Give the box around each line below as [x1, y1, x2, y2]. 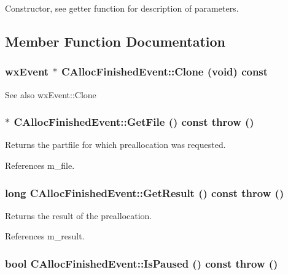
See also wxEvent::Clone [5, 88, 96, 101]
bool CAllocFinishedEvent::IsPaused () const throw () [5, 255, 278, 271]
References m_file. [5, 159, 75, 171]
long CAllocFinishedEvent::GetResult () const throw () [5, 185, 284, 200]
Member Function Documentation [5, 31, 226, 50]
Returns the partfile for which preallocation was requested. [5, 138, 226, 151]
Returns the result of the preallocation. [5, 209, 152, 222]
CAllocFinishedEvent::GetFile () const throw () [14, 114, 254, 130]
